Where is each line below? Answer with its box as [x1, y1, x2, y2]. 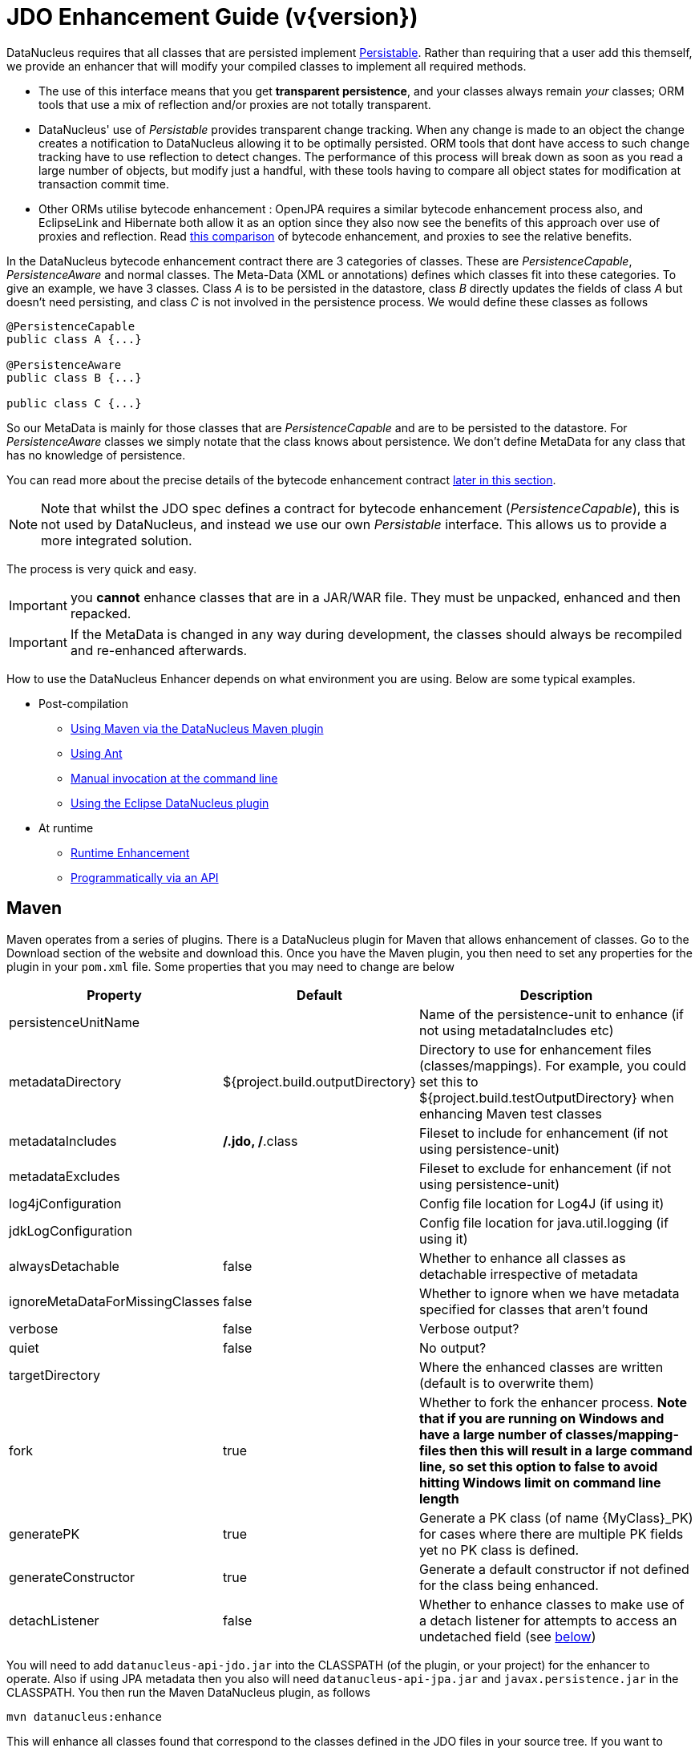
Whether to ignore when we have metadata [419, 1285, 680, 1301]
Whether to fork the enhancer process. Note [419, 1394, 687, 1410]
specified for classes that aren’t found [419, 1301, 648, 1317]
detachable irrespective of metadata [419, 1265, 638, 1282]
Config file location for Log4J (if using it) [419, 1195, 665, 1212]
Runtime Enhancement [71, 845, 190, 860]
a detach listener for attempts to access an [419, 1612, 677, 1629]
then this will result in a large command [449, 1442, 693, 1459]
